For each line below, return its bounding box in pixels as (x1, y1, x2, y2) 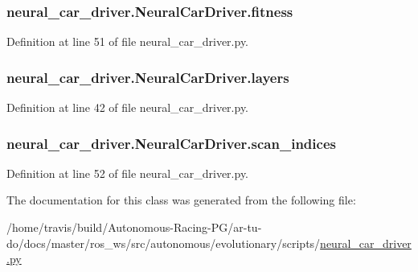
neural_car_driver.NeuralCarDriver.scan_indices (6, 133, 336, 153)
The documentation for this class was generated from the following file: (6, 192, 356, 208)
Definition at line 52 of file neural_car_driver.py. (6, 164, 249, 181)
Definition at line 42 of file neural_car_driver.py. (6, 99, 249, 116)
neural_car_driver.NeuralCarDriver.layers (6, 67, 289, 87)
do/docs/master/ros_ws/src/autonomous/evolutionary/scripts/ (6, 234, 321, 251)
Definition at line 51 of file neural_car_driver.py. (6, 33, 249, 50)
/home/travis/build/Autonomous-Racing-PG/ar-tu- (6, 219, 262, 236)
